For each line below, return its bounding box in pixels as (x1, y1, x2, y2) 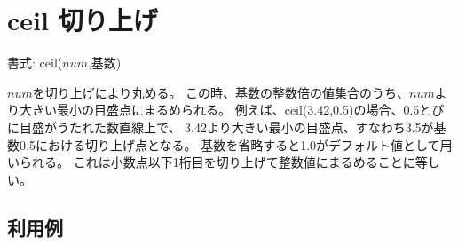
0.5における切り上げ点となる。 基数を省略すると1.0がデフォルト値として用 (19, 135, 453, 154)
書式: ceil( (7, 53, 63, 72)
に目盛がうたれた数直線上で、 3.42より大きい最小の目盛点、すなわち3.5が (7, 117, 434, 136)
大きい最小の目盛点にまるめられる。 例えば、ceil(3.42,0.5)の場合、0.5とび (19, 100, 445, 119)
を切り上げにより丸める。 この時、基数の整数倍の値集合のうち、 (32, 83, 410, 101)
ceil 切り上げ (7, 2, 158, 38)
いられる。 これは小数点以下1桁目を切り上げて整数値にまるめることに (7, 153, 415, 171)
